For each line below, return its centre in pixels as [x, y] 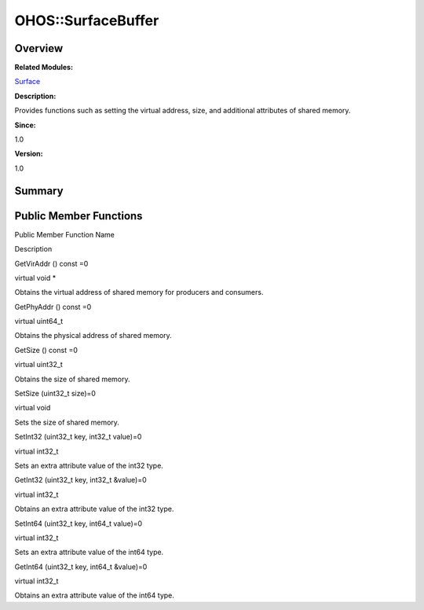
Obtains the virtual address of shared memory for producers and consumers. [139, 292]
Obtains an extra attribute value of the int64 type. [94, 595]
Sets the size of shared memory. [67, 422]
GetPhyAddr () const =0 [53, 307]
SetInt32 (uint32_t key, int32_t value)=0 [78, 437]
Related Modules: [44, 68]
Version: [29, 154]
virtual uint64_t [39, 322]
